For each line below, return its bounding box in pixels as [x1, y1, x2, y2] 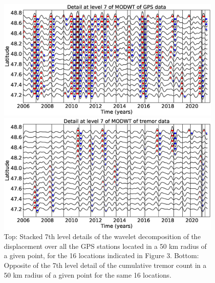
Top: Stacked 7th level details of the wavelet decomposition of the [4, 231, 201, 242]
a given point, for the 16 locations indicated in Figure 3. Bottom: [4, 250, 199, 261]
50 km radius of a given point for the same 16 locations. [4, 269, 172, 280]
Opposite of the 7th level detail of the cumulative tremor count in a [4, 260, 207, 270]
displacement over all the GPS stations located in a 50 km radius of [4, 241, 207, 251]
